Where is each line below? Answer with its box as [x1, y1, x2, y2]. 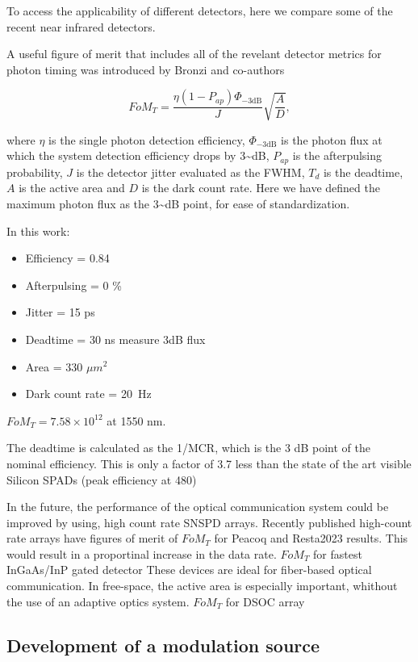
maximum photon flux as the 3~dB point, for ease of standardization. [6, 195, 350, 212]
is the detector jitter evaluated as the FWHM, [76, 163, 305, 180]
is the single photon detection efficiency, [48, 131, 245, 148]
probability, [6, 163, 63, 180]
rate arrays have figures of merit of [6, 530, 178, 547]
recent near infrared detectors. [6, 18, 156, 35]
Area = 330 [25, 358, 83, 375]
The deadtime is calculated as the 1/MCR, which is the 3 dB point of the [6, 439, 370, 456]
